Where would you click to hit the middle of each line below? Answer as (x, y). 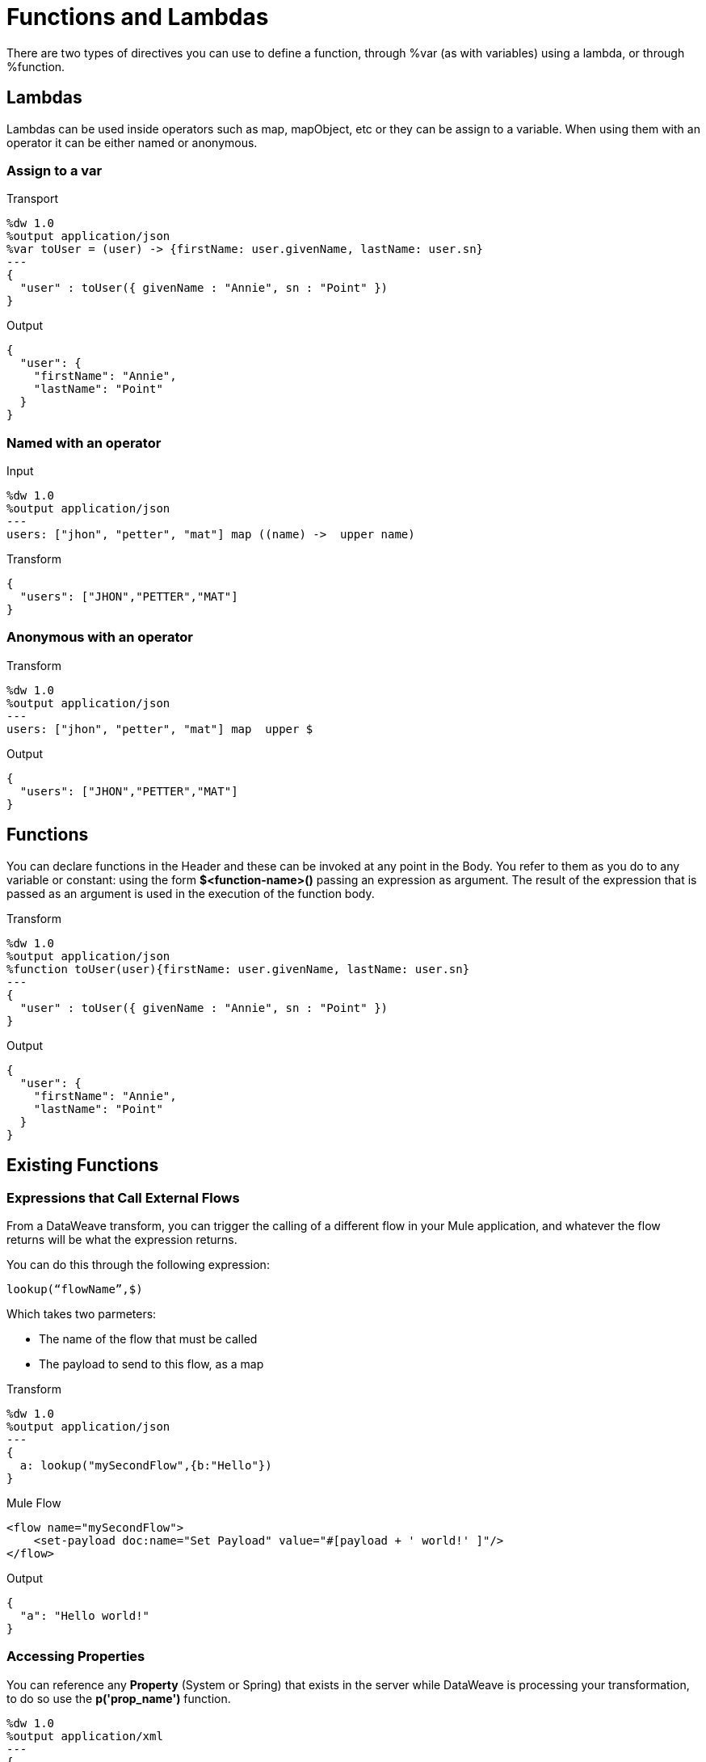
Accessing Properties (76, 1657)
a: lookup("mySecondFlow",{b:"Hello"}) (146, 1465)
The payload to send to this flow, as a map (151, 1364)
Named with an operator (84, 443)
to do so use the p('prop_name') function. (119, 1698)
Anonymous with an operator (100, 637)
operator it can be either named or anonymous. (132, 142)
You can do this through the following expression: (138, 1264)
